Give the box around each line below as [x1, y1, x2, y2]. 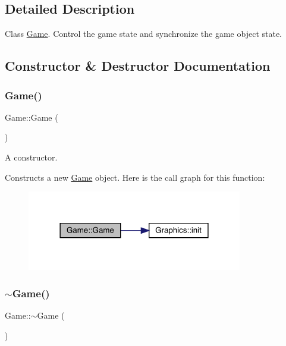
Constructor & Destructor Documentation [5, 56, 271, 75]
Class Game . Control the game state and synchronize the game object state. [5, 27, 282, 40]
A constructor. [5, 150, 58, 163]
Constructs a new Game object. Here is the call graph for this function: [5, 171, 265, 183]
